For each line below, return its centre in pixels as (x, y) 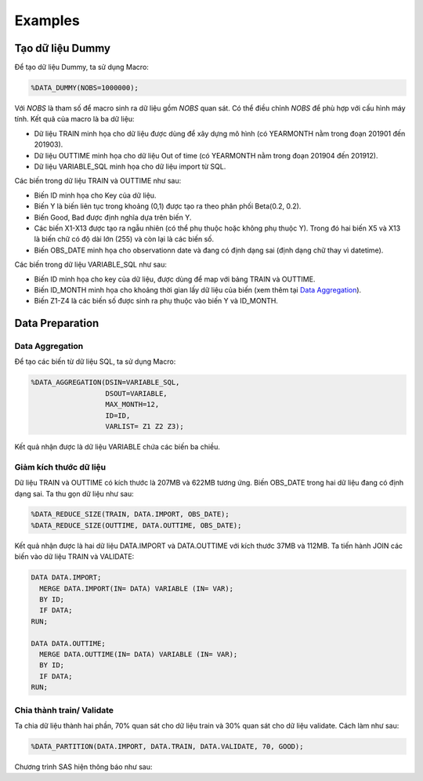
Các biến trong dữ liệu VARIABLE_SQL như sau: (91, 265)
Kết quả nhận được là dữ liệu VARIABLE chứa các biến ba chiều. (117, 446)
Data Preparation (57, 323)
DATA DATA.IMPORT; (66, 578)
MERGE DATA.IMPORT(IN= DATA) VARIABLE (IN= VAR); (137, 588)
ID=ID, (118, 415)
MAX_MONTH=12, (132, 405)
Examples (47, 20)
